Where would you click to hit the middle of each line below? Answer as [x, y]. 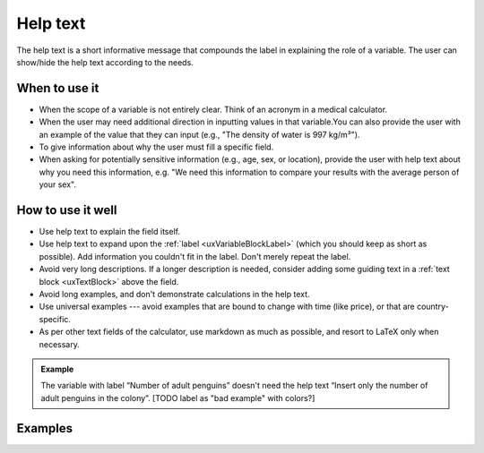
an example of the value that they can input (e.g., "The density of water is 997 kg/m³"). [199, 134]
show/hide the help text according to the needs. [105, 62]
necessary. [60, 344]
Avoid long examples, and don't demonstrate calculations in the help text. [174, 295]
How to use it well [67, 210]
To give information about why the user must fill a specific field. [156, 147]
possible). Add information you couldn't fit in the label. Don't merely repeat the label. [195, 256]
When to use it [58, 88]
